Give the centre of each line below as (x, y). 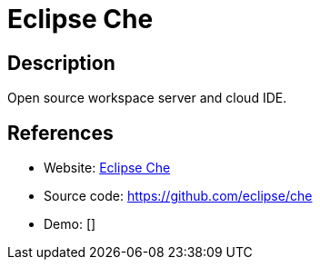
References (60, 133)
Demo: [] (70, 224)
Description (61, 63)
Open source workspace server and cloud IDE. (147, 98)
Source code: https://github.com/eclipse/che (178, 196)
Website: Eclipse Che (107, 168)
